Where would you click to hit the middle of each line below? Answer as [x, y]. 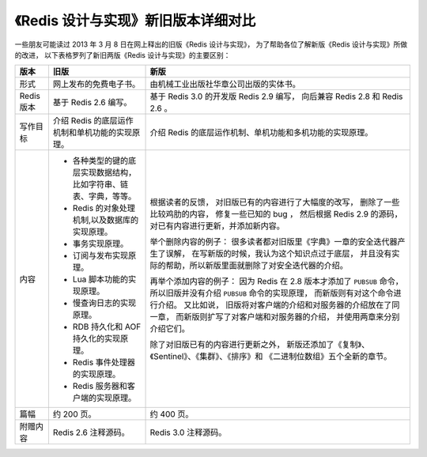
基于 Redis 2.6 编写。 [92, 103]
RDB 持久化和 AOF [107, 327]
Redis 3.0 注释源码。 [188, 432]
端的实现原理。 [108, 398]
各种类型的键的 [100, 161]
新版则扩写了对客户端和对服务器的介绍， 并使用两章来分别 [292, 317]
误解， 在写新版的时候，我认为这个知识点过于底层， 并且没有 [279, 254]
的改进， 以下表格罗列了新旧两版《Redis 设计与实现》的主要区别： [123, 55]
